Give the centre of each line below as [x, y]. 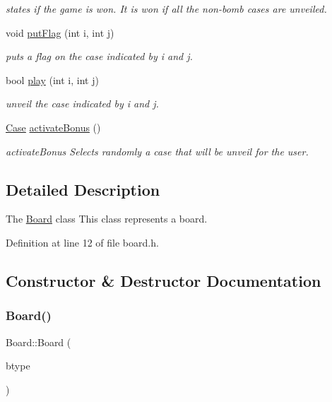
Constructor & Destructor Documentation [164, 280]
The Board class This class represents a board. [107, 219]
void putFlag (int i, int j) [60, 32]
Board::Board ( [38, 342]
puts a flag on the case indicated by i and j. [99, 56]
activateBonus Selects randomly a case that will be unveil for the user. [157, 151]
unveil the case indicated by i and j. [82, 104]
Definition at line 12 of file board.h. [82, 242]
